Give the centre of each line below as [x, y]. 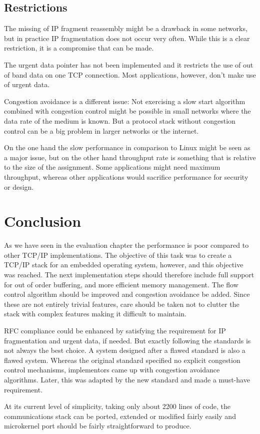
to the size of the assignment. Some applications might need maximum [112, 167]
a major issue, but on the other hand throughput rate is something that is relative [130, 157]
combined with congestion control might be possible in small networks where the [127, 111]
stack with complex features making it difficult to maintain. [95, 314]
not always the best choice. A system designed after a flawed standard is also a [125, 350]
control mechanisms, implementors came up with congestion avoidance [112, 370]
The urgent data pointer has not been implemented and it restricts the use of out [129, 64]
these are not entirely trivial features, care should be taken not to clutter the [122, 304]
